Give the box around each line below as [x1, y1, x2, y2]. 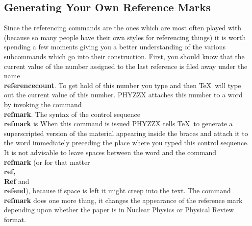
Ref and [4, 176, 29, 186]
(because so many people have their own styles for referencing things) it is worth [4, 32, 246, 42]
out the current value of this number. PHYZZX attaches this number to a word [4, 90, 243, 100]
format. [4, 214, 26, 225]
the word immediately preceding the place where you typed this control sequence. [4, 137, 249, 148]
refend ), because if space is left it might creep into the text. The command [4, 185, 231, 196]
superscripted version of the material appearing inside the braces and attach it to [4, 128, 248, 138]
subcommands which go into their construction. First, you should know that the [4, 51, 245, 61]
